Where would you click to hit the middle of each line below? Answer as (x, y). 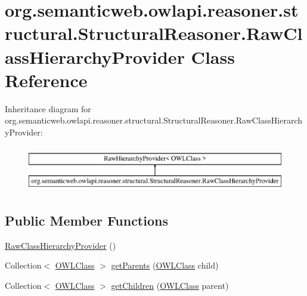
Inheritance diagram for (48, 108)
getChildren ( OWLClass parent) (170, 286)
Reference (46, 80)
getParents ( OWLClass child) (165, 265)
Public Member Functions (86, 221)
